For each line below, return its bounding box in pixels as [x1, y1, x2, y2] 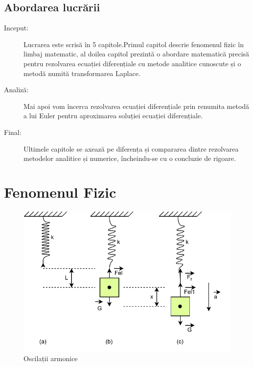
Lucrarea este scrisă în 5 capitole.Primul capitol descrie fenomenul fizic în [23, 39, 244, 49]
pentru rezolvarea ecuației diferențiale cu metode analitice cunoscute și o [23, 58, 241, 68]
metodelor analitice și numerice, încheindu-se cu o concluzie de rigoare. [23, 153, 236, 163]
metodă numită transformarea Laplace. [23, 68, 140, 78]
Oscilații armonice [23, 353, 78, 363]
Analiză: [4, 84, 29, 95]
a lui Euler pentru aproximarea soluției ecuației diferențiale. [23, 110, 203, 121]
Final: [4, 127, 22, 137]
